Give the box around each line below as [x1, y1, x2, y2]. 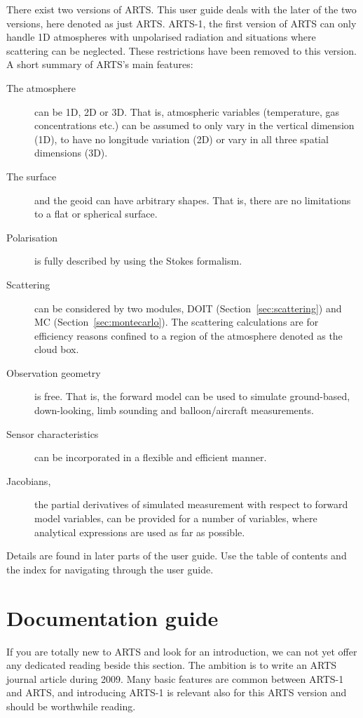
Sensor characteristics [6, 426, 99, 441]
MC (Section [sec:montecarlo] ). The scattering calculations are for [34, 314, 319, 329]
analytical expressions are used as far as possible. [34, 524, 245, 539]
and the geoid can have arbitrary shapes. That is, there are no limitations [34, 192, 351, 207]
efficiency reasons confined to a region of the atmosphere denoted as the [34, 328, 343, 343]
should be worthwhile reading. [6, 698, 136, 713]
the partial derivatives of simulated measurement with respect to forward [34, 497, 348, 512]
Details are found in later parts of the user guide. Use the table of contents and [6, 548, 347, 563]
